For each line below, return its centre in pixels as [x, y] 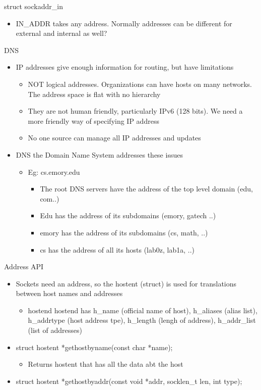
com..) [50, 198]
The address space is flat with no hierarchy [94, 94]
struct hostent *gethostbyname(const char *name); [94, 347]
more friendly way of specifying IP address [93, 120]
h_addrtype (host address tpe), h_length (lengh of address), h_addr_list [142, 320]
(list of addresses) [55, 330]
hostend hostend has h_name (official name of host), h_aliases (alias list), [143, 310]
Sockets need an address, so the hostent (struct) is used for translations [126, 283]
